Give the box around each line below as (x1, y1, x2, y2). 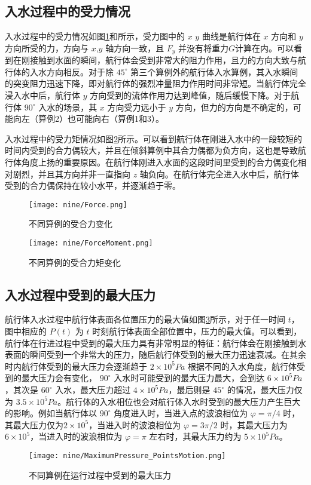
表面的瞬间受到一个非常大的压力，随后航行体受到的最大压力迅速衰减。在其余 (5, 348, 306, 361)
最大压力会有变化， (21, 372, 97, 384)
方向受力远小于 (107, 100, 166, 113)
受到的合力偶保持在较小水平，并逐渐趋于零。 (5, 179, 181, 192)
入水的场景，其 (38, 100, 97, 113)
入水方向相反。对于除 (29, 65, 114, 78)
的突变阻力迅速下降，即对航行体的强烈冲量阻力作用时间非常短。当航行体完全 (5, 77, 306, 90)
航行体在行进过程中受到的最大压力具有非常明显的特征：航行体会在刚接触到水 (5, 336, 306, 349)
